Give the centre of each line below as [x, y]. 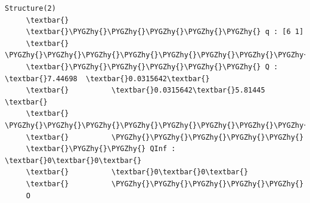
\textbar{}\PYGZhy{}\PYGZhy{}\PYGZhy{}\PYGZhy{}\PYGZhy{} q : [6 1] [165, 32]
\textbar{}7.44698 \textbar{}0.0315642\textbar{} [107, 79]
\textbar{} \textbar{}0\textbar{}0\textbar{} [137, 172]
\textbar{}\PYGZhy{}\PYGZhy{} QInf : [101, 149]
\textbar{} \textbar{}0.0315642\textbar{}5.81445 [145, 90]
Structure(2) [30, 8]
